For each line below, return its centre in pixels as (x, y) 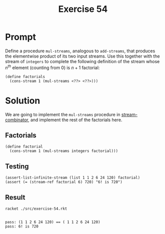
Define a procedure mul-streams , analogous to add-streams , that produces (80, 51)
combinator (17, 120)
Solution (23, 101)
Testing (17, 166)
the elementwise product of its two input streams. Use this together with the (82, 56)
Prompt (21, 37)
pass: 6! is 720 (22, 226)
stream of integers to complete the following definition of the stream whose (82, 61)
